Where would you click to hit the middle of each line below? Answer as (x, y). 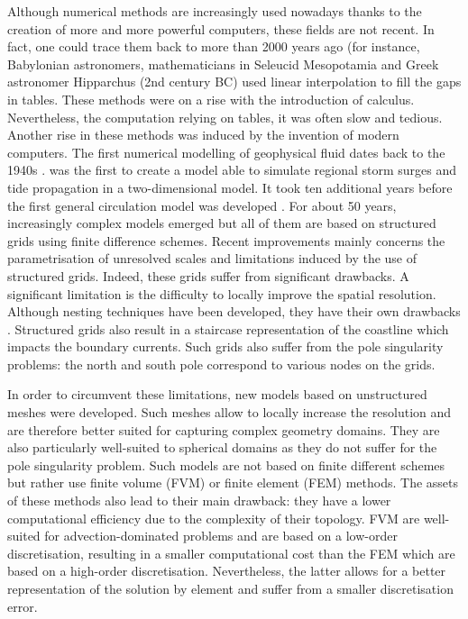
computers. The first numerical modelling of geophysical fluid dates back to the (226, 152)
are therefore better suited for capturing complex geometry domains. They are (224, 429)
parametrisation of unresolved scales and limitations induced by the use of (212, 258)
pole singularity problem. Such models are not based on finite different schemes (226, 464)
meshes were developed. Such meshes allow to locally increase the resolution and (229, 412)
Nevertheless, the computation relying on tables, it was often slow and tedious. (225, 117)
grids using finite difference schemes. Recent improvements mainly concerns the (226, 240)
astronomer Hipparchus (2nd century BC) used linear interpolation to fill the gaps (234, 82)
